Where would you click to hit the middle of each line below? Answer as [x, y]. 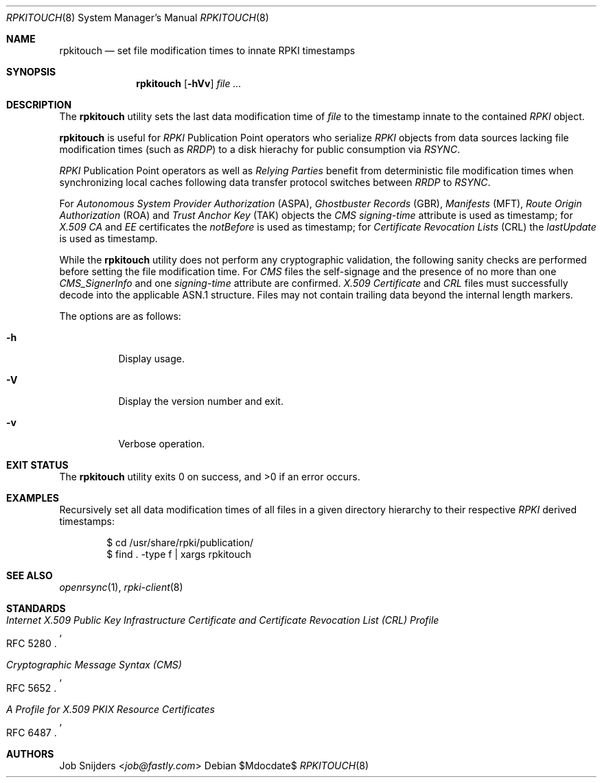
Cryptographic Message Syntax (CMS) [94, 665]
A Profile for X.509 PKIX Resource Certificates [111, 709]
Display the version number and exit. [201, 401]
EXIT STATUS [37, 465]
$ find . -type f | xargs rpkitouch [179, 554]
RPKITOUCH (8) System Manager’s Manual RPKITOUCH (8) [138, 17]
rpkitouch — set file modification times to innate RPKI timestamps [207, 50]
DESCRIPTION [39, 105]
